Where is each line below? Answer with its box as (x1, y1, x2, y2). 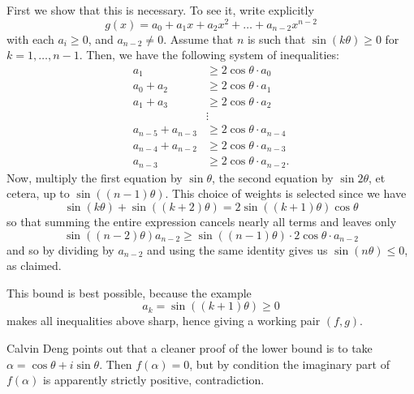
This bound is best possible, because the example (6, 284, 252, 301)
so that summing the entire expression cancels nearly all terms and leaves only (6, 212, 397, 229)
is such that (247, 30, 306, 47)
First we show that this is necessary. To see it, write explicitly (6, 2, 314, 18)
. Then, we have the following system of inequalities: (79, 46, 339, 63)
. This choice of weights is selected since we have (165, 185, 407, 202)
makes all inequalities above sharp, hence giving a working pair (6, 312, 321, 329)
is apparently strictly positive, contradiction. (42, 371, 265, 388)
